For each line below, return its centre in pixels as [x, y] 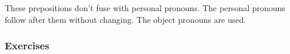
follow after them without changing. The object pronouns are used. [126, 19]
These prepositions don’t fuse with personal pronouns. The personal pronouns [145, 8]
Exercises [27, 45]
